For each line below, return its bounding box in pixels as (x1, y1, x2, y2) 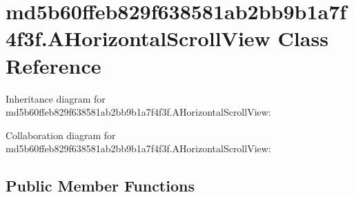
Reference (6, 51, 101, 79)
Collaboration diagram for (6, 127, 116, 142)
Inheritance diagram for (6, 91, 106, 105)
